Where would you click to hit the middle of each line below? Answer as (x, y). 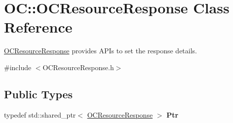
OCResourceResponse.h (78, 67)
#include (18, 67)
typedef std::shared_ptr (40, 114)
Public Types (39, 94)
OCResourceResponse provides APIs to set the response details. (101, 51)
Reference (38, 27)
